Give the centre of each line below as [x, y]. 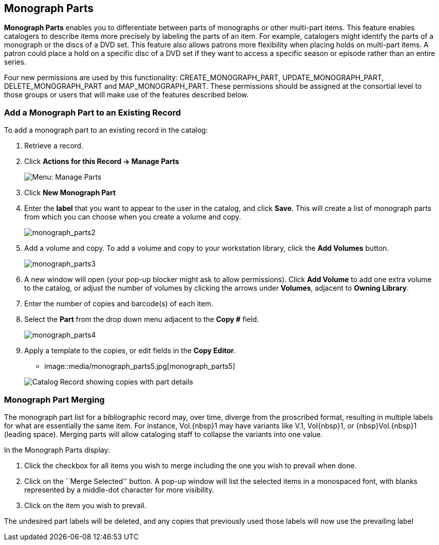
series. [15, 62]
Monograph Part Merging [54, 399]
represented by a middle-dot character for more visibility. [119, 489]
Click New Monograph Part [70, 193]
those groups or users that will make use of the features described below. [126, 95]
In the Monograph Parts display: [57, 450]
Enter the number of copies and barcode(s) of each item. [119, 304]
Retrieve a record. [54, 146]
